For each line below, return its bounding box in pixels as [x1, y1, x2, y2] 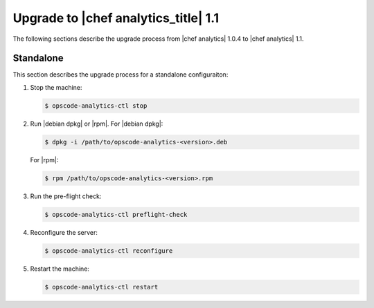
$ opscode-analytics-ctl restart [44, 283, 159, 291]
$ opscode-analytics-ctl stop [44, 102, 148, 110]
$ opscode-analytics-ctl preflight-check [44, 211, 188, 218]
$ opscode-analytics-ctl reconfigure [44, 247, 173, 255]
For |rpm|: [30, 155, 59, 164]
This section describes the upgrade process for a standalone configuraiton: [12, 70, 229, 79]
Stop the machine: [30, 83, 82, 91]
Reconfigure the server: [30, 228, 98, 236]
